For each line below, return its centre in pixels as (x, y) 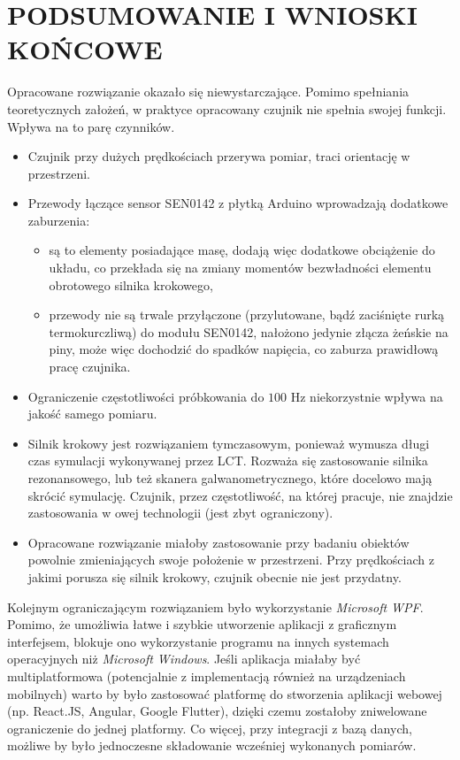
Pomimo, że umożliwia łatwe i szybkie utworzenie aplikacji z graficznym (202, 624)
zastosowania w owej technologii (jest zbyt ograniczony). (180, 513)
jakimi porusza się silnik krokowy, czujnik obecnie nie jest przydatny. (215, 576)
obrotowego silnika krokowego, (131, 284)
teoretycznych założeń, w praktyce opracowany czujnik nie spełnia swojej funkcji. (227, 108)
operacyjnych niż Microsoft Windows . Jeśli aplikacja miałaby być (184, 659)
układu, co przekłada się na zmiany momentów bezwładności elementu (240, 268)
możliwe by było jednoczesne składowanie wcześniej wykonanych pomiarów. (212, 745)
